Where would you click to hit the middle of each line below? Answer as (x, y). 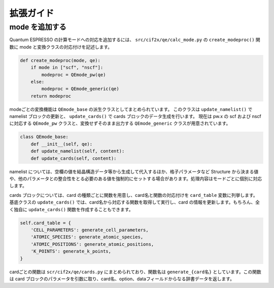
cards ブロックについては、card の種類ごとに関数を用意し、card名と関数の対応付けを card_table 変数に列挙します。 (134, 195)
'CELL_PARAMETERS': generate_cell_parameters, (90, 230)
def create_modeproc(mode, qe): (60, 60)
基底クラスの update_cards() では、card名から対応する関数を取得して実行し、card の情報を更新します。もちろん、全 (134, 202)
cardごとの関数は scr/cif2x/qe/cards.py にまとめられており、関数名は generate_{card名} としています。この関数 (135, 272)
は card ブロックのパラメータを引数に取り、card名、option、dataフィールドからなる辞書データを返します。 (122, 279)
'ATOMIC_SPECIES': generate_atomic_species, (87, 237)
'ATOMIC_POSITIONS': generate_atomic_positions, (92, 244)
